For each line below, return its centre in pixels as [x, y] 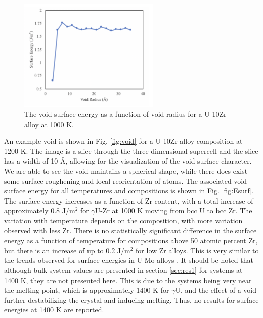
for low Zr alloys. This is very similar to [197, 250]
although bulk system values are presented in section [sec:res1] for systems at [123, 270]
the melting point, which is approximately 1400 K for [87, 290]
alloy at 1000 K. [49, 124]
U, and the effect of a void [216, 290]
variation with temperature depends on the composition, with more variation [123, 220]
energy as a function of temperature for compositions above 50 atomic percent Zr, [131, 240]
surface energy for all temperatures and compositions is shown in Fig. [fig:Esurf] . [129, 191]
